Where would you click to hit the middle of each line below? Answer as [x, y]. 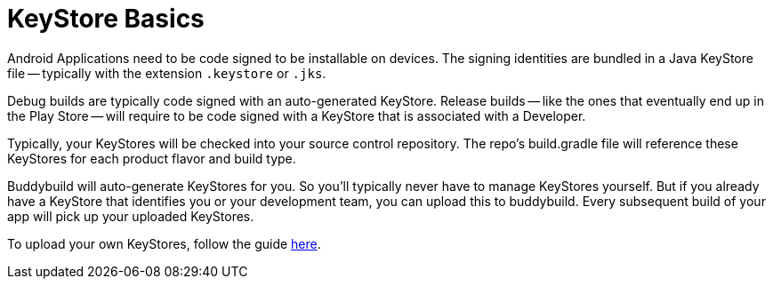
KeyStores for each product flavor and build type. [152, 158]
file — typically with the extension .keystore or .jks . [167, 73]
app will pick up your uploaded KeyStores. [131, 216]
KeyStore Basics [106, 19]
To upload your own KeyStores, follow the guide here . [164, 243]
